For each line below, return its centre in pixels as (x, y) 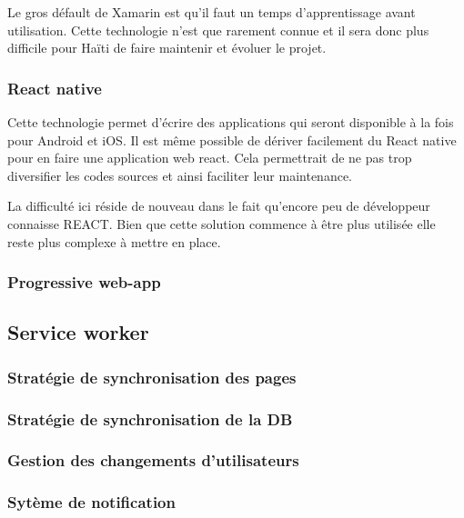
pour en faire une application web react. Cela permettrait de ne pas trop (210, 158)
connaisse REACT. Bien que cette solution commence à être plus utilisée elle (222, 223)
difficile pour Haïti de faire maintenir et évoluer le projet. (167, 48)
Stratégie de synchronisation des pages (152, 377)
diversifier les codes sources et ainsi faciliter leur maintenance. (180, 175)
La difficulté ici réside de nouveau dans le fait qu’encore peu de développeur (219, 206)
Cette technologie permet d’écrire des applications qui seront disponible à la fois (231, 122)
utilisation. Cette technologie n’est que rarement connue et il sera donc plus (218, 30)
